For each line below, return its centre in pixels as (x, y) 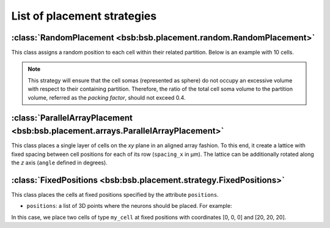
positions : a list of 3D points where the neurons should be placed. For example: (129, 206)
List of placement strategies (84, 16)
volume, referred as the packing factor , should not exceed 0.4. (107, 97)
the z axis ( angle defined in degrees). (60, 163)
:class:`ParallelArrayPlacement (72, 118)
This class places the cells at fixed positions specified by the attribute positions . (115, 194)
